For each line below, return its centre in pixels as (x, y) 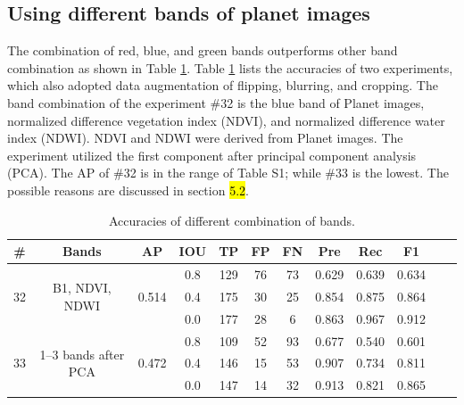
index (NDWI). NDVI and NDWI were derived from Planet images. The (205, 138)
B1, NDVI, (82, 288)
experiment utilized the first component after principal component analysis (212, 155)
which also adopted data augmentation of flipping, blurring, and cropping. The (223, 85)
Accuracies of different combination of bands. (232, 220)
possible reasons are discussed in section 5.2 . (128, 190)
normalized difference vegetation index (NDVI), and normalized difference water (226, 120)
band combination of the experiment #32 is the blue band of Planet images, (216, 102)
